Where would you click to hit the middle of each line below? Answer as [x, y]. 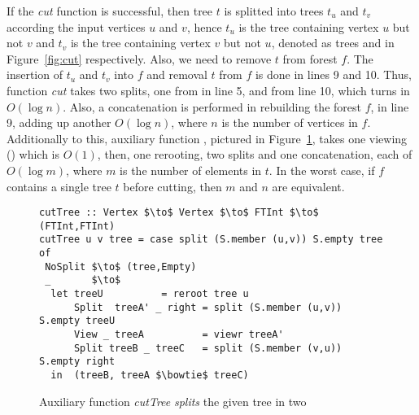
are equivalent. [308, 186]
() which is [33, 154]
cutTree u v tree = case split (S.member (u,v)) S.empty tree [211, 240]
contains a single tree [59, 186]
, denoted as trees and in [333, 43]
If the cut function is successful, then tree [110, 11]
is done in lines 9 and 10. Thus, [333, 74]
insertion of [35, 74]
